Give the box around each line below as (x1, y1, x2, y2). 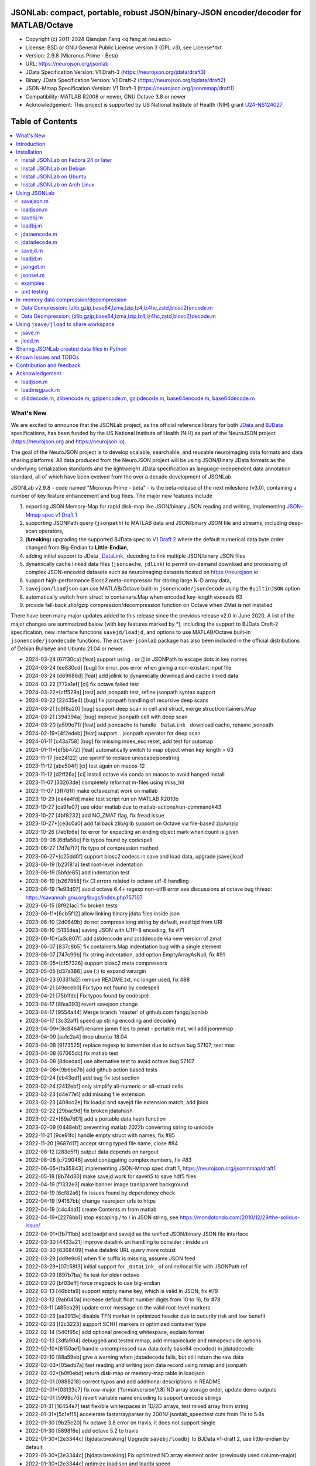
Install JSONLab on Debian (21, 165, 86, 172)
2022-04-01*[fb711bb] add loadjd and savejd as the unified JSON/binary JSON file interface (25, 1230, 249, 1237)
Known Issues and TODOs (16, 354, 79, 361)
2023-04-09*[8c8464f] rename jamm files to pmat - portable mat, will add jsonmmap (25, 1025, 233, 1032)
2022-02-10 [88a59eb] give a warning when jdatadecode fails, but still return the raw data (25, 1353, 244, 1360)
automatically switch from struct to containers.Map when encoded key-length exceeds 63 (25, 593, 243, 600)
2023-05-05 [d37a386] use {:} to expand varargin (25, 968, 146, 975)
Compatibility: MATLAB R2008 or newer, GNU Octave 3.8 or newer (25, 93, 187, 100)
